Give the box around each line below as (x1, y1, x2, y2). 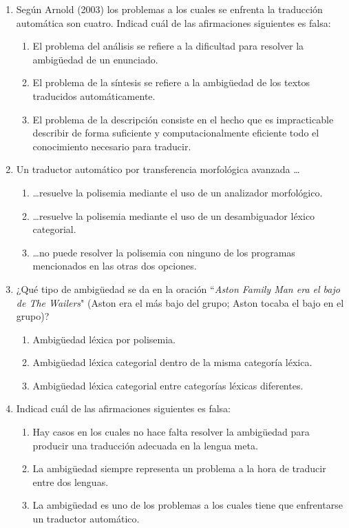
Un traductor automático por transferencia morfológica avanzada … (16, 162, 300, 176)
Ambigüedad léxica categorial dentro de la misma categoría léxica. (32, 355, 313, 369)
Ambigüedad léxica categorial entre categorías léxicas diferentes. (32, 378, 304, 392)
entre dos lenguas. (32, 474, 109, 489)
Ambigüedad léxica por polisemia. (32, 332, 176, 346)
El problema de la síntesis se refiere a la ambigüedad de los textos (32, 75, 310, 90)
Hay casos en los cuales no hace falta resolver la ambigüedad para (32, 425, 310, 439)
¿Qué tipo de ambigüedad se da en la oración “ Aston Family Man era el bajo (16, 281, 340, 296)
